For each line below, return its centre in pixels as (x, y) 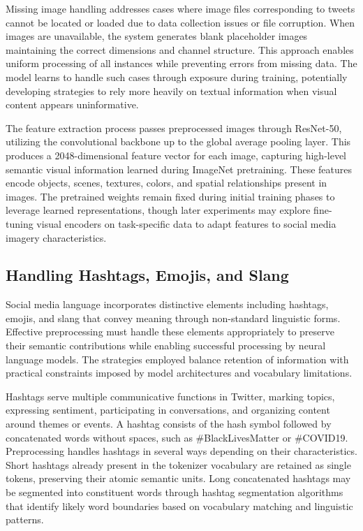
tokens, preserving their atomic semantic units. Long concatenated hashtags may (178, 478)
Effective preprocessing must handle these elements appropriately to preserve (170, 332)
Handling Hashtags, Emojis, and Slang (147, 275)
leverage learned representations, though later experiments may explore (158, 210)
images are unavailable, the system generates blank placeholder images (157, 36)
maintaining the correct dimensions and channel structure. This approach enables (180, 49)
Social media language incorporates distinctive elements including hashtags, (167, 304)
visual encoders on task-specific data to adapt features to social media (186, 223)
